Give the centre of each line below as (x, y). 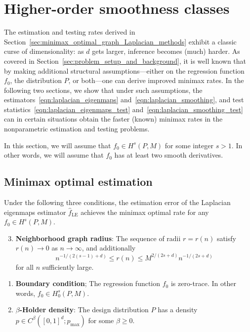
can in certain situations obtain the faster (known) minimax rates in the (113, 119)
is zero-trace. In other (203, 283)
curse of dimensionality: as (44, 51)
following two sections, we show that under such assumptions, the (103, 90)
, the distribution (36, 80)
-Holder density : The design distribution (84, 310)
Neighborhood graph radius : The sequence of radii (98, 238)
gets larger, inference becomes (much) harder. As (166, 51)
